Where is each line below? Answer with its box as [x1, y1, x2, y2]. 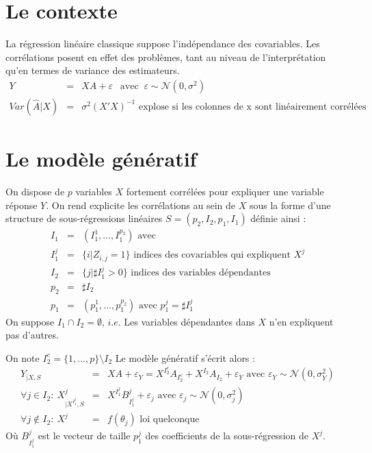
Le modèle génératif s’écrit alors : [115, 350, 255, 365]
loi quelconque [139, 415, 200, 425]
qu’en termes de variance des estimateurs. [5, 63, 180, 77]
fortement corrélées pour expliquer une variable [126, 184, 324, 199]
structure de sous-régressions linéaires [5, 211, 163, 225]
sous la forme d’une [249, 197, 331, 212]
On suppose [5, 314, 55, 328]
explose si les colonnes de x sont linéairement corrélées [138, 101, 367, 112]
